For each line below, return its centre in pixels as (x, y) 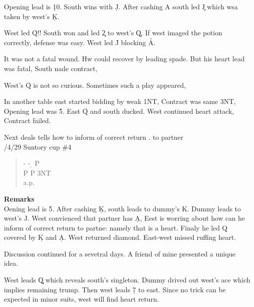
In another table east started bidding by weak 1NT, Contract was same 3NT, (120, 101)
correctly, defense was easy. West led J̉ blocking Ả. (80, 42)
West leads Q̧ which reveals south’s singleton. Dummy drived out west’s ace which (127, 280)
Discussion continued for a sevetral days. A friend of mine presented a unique (120, 253)
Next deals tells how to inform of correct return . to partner (94, 137)
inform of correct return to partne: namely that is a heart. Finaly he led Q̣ (116, 227)
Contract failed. (27, 120)
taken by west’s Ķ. (32, 16)
